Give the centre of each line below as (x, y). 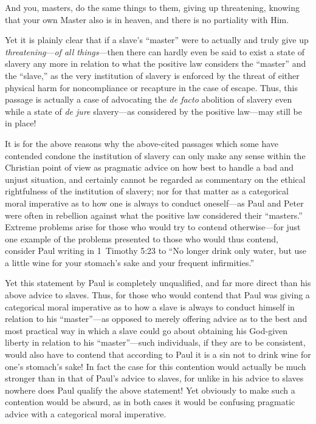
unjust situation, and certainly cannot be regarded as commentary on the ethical (155, 179)
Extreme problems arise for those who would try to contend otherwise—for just (153, 227)
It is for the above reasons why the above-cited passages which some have (142, 143)
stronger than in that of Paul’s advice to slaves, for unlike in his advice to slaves (154, 378)
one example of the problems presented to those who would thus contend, (142, 238)
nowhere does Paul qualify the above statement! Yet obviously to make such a (150, 390)
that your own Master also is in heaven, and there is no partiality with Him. (147, 19)
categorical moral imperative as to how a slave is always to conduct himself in (150, 306)
